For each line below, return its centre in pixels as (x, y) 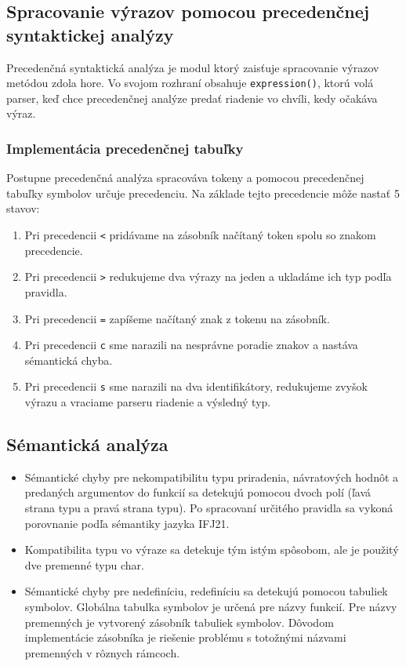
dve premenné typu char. (84, 564)
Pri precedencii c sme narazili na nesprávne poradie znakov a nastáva (191, 345)
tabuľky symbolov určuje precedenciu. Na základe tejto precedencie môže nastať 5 (203, 193)
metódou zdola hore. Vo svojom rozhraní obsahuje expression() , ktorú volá (190, 83)
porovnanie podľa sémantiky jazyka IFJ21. (127, 523)
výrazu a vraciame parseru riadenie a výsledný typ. (148, 402)
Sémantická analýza (87, 444)
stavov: (23, 208)
